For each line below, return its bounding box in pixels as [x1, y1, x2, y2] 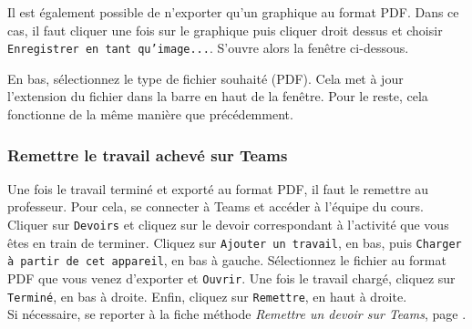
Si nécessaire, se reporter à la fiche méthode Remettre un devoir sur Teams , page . [7, 304, 467, 324]
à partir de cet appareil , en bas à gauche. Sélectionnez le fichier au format [7, 251, 446, 270]
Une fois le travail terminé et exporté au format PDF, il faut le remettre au [7, 179, 429, 198]
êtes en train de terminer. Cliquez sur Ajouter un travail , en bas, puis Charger [7, 232, 462, 252]
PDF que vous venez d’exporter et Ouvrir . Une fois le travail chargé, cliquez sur [7, 269, 456, 287]
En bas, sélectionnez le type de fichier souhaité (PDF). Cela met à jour [7, 68, 404, 87]
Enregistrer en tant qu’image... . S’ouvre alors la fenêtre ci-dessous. [7, 38, 409, 57]
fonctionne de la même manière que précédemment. [7, 105, 293, 124]
